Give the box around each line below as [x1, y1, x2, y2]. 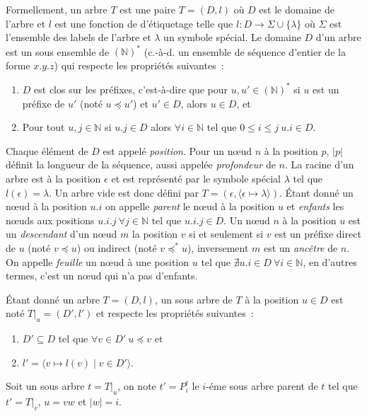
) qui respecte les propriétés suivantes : [54, 57, 224, 72]
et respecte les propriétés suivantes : [96, 306, 254, 320]
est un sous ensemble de [6, 44, 110, 59]
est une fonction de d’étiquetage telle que [54, 16, 233, 30]
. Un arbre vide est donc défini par [49, 185, 199, 200]
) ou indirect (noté [76, 240, 157, 255]
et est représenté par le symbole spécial [111, 171, 281, 185]
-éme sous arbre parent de [206, 379, 318, 393]
